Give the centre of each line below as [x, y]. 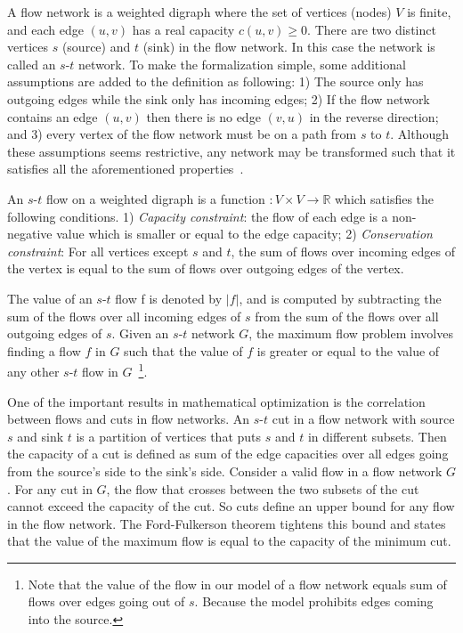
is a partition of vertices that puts [169, 436]
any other [33, 371]
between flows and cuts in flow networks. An [129, 419]
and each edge [45, 29]
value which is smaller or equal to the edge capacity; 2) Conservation [244, 234]
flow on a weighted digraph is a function [155, 198]
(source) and [96, 47]
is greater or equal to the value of [348, 350]
